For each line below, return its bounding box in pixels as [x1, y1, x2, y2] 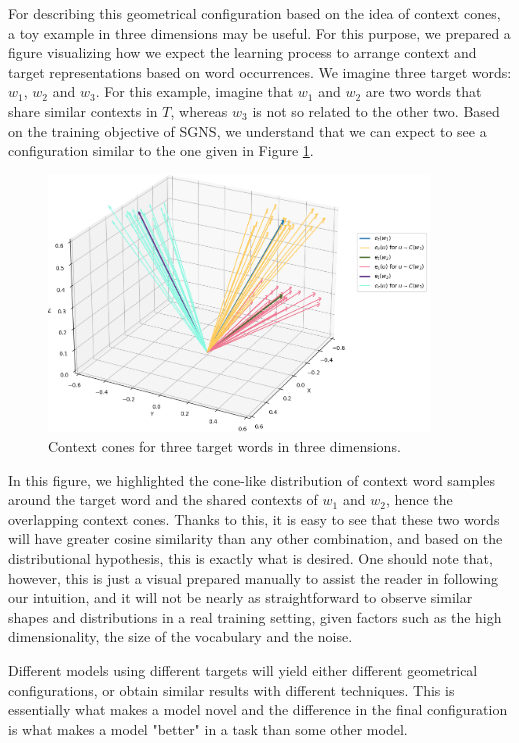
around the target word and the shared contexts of [8, 489, 318, 510]
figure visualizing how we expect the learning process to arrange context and [8, 42, 477, 63]
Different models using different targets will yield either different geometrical [8, 659, 478, 680]
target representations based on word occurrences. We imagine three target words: [8, 61, 512, 82]
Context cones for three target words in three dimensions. [48, 436, 401, 456]
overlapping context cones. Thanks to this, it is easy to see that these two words [8, 508, 500, 529]
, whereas [170, 100, 228, 121]
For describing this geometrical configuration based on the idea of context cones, [8, 3, 501, 23]
